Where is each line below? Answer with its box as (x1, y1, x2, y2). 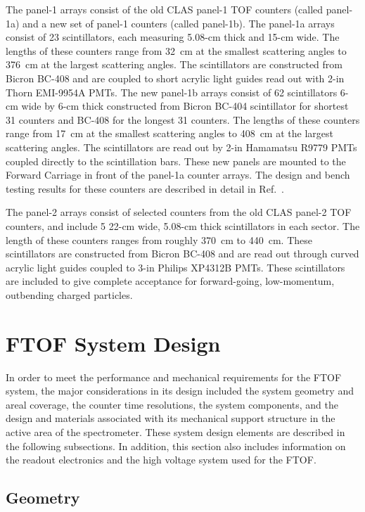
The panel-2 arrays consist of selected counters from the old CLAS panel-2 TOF (6, 205, 352, 219)
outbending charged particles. (6, 287, 133, 302)
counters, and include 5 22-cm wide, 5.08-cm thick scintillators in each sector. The (6, 218, 360, 233)
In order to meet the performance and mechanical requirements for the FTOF (6, 369, 342, 384)
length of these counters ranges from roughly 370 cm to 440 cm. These (6, 232, 312, 247)
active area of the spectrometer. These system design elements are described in (6, 424, 345, 439)
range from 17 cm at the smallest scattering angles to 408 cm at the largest (6, 126, 333, 141)
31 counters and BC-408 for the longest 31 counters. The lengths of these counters (6, 112, 360, 127)
